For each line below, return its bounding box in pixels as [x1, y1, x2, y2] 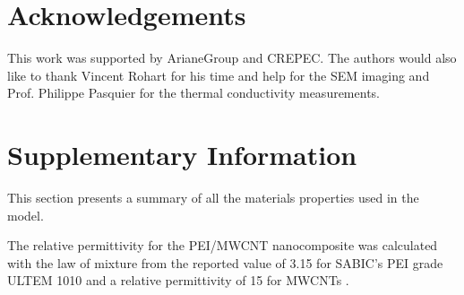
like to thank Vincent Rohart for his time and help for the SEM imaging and [7, 65, 430, 84]
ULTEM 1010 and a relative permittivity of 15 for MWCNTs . [7, 271, 349, 290]
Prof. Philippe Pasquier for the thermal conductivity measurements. [7, 83, 380, 102]
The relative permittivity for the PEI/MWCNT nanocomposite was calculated [7, 236, 438, 255]
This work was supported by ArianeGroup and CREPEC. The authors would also [7, 48, 457, 67]
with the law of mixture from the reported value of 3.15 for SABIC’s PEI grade [7, 253, 443, 272]
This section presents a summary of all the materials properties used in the [7, 188, 419, 207]
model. [7, 205, 44, 224]
